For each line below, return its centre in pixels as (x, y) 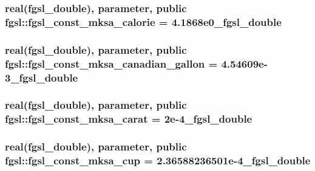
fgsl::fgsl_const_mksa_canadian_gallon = (111, 63)
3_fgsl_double (42, 77)
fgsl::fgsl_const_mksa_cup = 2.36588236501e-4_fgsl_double (158, 160)
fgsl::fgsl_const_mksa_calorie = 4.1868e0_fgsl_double (143, 21)
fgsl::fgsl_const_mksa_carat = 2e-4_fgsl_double (129, 119)
